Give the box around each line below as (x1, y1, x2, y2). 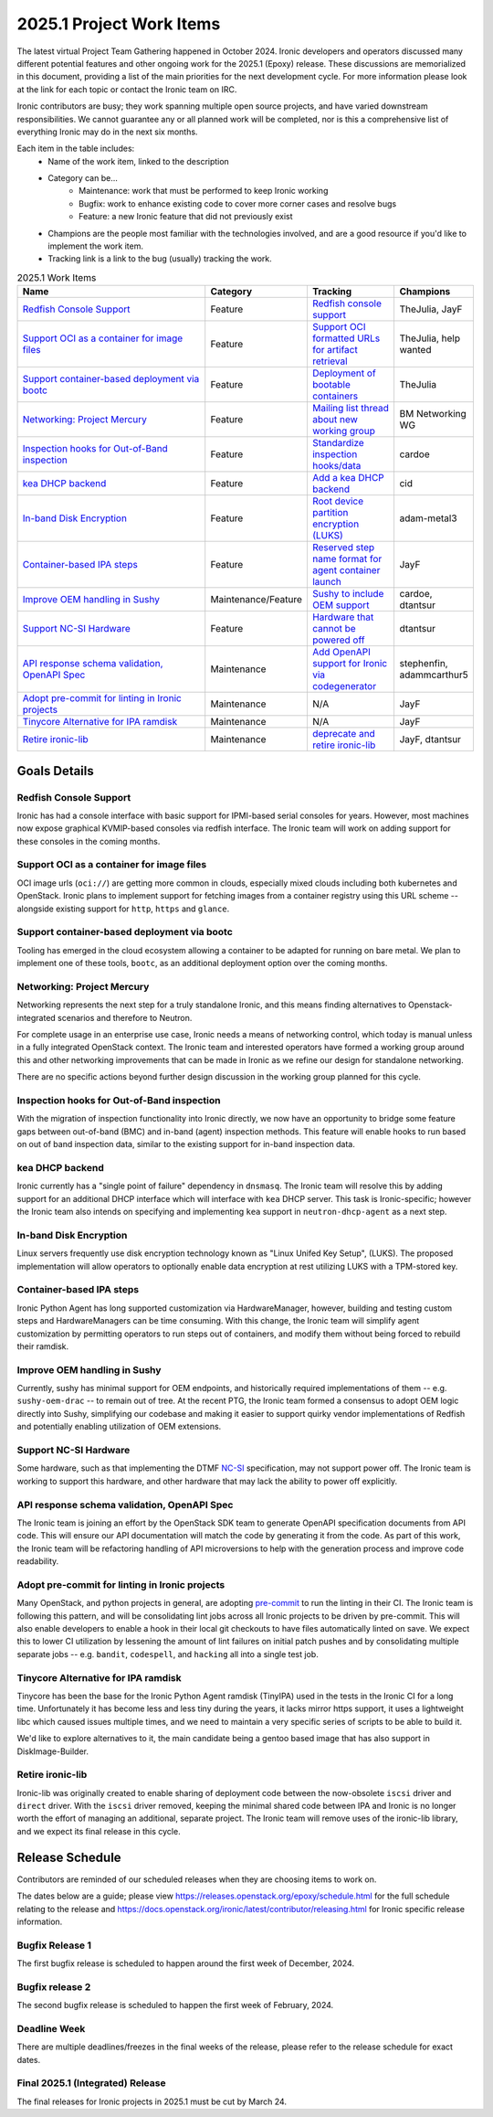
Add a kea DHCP (311, 472, 385, 484)
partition (311, 506, 349, 519)
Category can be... (47, 173, 119, 184)
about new (311, 413, 358, 426)
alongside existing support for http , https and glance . (16, 903, 230, 914)
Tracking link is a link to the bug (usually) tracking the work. (47, 253, 273, 264)
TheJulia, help (399, 332, 461, 345)
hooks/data (311, 460, 362, 473)
